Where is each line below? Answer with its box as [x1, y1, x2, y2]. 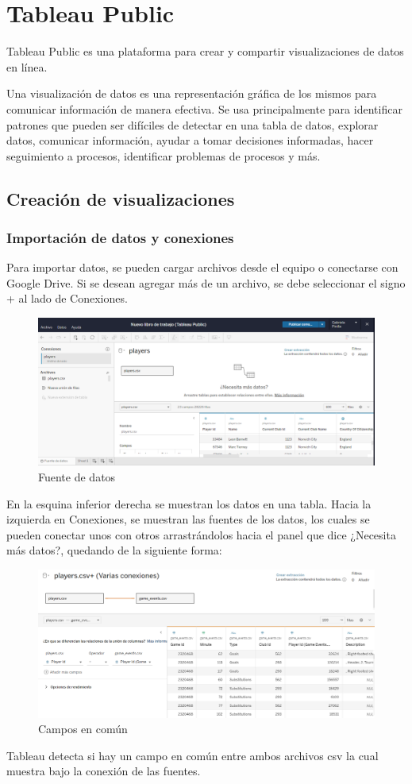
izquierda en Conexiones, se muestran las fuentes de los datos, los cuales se [6, 511, 370, 527]
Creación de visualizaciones [6, 186, 235, 210]
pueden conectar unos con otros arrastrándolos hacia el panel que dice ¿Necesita [6, 526, 396, 543]
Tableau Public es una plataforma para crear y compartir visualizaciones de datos [6, 43, 404, 60]
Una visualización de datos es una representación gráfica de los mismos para [6, 85, 377, 102]
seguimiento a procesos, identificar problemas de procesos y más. [6, 147, 321, 164]
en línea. [6, 58, 48, 75]
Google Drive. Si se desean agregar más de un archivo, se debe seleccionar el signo [6, 274, 406, 291]
